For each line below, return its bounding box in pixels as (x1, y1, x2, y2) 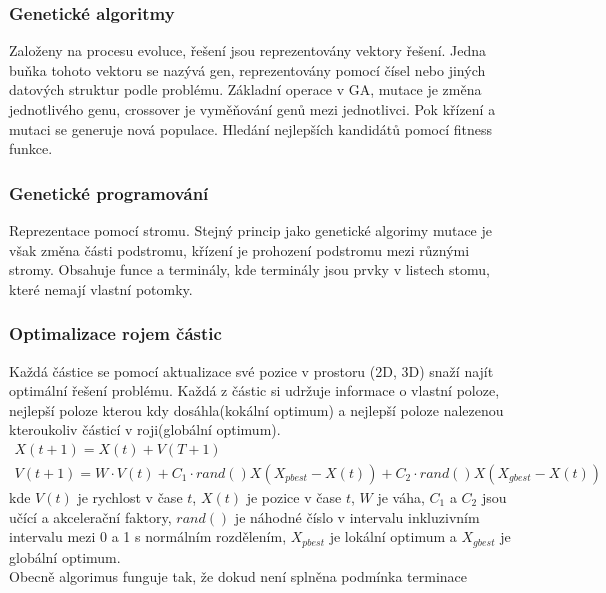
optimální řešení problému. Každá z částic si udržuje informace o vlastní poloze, (9, 380, 500, 401)
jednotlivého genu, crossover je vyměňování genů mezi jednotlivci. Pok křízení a (9, 99, 496, 119)
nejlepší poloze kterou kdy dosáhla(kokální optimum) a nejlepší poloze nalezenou (9, 399, 504, 420)
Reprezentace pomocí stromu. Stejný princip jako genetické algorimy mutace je (9, 220, 492, 240)
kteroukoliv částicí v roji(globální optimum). (9, 419, 281, 440)
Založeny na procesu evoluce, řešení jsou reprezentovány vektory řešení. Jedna (9, 40, 487, 61)
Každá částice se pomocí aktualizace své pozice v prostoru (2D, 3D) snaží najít (9, 360, 494, 381)
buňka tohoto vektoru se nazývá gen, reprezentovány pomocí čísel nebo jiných (9, 59, 486, 80)
